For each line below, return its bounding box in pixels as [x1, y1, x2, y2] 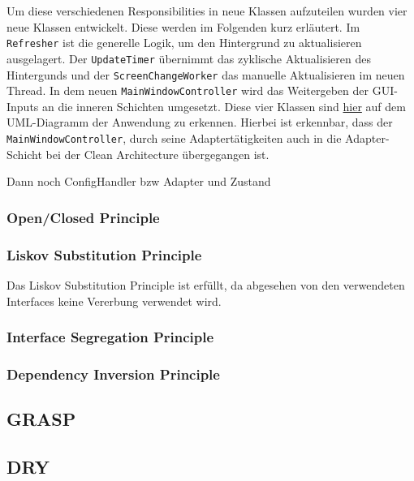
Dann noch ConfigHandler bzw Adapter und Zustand [6, 173, 271, 190]
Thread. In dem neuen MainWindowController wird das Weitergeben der [6, 82, 369, 99]
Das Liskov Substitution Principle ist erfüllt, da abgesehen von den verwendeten [6, 276, 405, 293]
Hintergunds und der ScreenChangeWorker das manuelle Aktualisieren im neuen [6, 66, 405, 83]
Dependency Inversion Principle [6, 363, 220, 384]
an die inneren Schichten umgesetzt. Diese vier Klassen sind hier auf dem [42, 97, 406, 114]
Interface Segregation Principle [6, 327, 214, 347]
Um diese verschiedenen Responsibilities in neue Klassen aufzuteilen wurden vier [6, 2, 408, 19]
